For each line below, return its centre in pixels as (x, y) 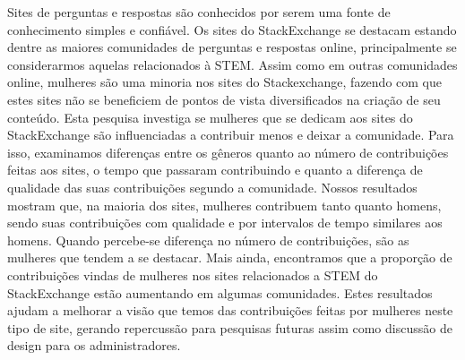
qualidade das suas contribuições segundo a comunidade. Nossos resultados (212, 187)
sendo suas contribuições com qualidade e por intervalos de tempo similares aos (225, 223)
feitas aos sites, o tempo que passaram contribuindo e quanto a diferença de (215, 170)
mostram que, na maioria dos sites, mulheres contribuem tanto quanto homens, (224, 205)
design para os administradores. (94, 345)
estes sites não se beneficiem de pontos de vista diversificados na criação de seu (224, 99)
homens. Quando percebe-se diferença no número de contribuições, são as (208, 240)
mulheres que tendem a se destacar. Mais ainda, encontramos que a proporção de (230, 257)
